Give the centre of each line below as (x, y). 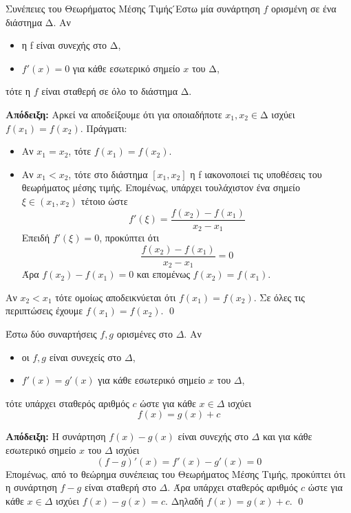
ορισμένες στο (145, 333)
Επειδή (35, 238)
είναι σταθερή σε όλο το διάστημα (109, 91)
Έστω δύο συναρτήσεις (51, 333)
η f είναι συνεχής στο (64, 45)
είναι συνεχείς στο (85, 357)
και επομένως (163, 274)
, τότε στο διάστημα (108, 174)
